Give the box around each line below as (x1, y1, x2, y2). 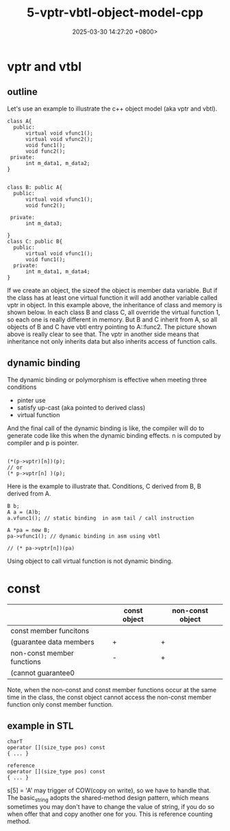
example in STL (7, 720, 74, 731)
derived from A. (7, 489, 51, 498)
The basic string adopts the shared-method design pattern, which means (7, 794, 209, 804)
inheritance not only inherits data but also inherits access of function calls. (7, 337, 218, 345)
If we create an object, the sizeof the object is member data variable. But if (7, 286, 218, 294)
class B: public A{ (7, 184, 63, 190)
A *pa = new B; (7, 527, 51, 533)
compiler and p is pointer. (7, 439, 79, 447)
